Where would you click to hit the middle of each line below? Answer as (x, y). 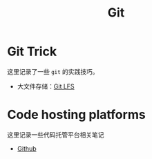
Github (27, 148)
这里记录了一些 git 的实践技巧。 (53, 71)
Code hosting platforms (77, 115)
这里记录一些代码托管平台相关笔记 (56, 134)
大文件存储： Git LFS (46, 86)
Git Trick (32, 52)
